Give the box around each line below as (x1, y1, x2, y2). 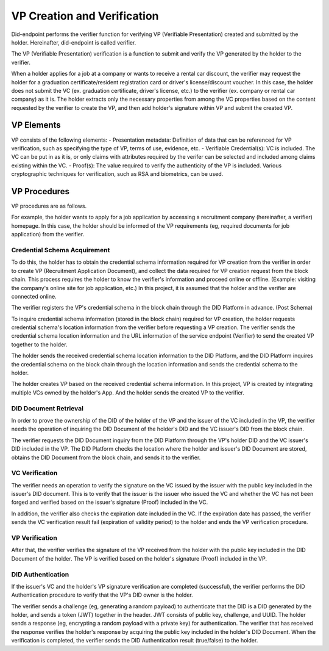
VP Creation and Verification (11, 9, 159, 23)
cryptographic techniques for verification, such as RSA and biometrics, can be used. (11, 170, 224, 178)
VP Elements (11, 120, 61, 131)
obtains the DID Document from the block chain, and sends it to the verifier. (11, 454, 201, 461)
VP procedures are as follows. (11, 202, 87, 210)
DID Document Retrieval (11, 404, 83, 412)
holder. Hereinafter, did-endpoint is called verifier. (11, 38, 136, 46)
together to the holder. (11, 341, 68, 348)
